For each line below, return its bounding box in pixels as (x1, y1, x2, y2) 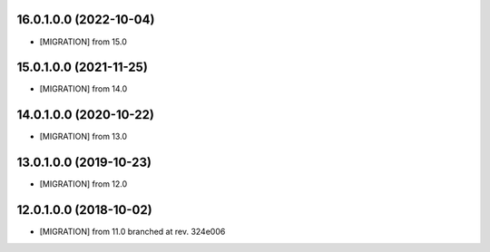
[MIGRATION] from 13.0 (39, 131, 127, 142)
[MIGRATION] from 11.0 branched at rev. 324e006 (39, 227, 226, 237)
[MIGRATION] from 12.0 (39, 179, 128, 189)
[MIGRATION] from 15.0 (39, 36, 127, 47)
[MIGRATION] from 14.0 (39, 83, 128, 94)
